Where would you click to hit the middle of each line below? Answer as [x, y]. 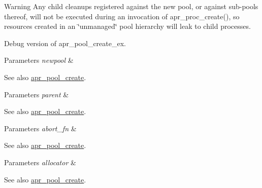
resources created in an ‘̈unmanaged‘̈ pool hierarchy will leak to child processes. [127, 26]
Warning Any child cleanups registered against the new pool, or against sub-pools [131, 6]
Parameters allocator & [40, 162]
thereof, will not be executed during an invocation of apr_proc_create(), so [122, 16]
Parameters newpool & [39, 60]
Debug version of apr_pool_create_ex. [65, 43]
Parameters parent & [37, 94]
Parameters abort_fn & [40, 128]
